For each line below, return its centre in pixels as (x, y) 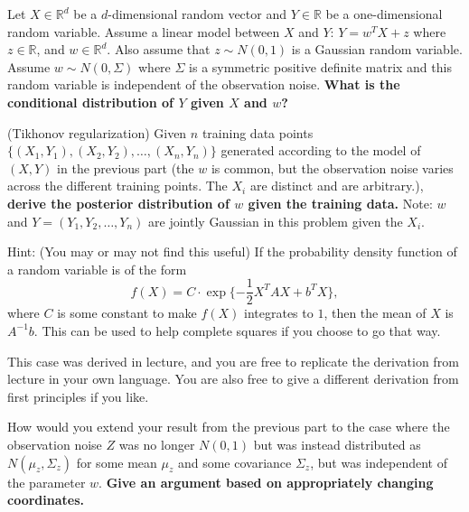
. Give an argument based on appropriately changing (266, 482)
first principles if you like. (78, 396)
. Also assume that (159, 49)
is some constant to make (127, 313)
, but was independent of (379, 462)
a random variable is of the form (97, 269)
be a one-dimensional (384, 14)
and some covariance (234, 462)
